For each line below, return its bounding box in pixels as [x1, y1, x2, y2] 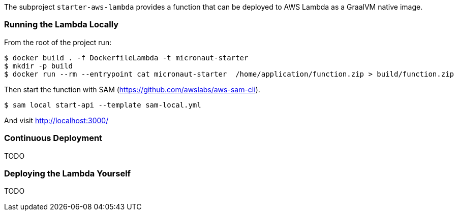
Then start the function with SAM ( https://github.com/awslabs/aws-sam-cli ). [4, 85, 260, 94]
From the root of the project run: [4, 38, 112, 47]
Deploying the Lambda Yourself [4, 168, 131, 178]
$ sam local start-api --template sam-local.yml [4, 100, 201, 109]
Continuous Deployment [4, 133, 103, 144]
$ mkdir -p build [4, 61, 73, 70]
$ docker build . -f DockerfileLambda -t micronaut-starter [4, 53, 249, 62]
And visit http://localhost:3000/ [4, 116, 109, 125]
